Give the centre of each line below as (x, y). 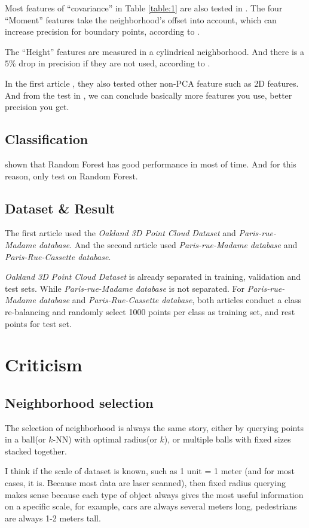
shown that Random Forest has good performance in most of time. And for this (151, 164)
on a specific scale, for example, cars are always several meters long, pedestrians (151, 506)
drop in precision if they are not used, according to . (114, 63)
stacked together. (36, 451)
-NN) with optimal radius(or (105, 439)
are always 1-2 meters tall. (53, 518)
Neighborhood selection (79, 402)
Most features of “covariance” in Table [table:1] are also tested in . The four (144, 8)
